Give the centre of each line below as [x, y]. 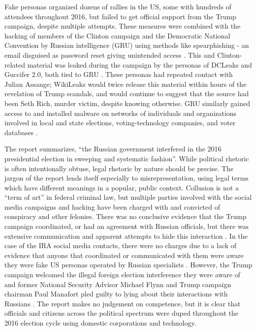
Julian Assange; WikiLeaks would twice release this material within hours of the [126, 84]
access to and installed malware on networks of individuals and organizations [121, 113]
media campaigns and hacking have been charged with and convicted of [112, 206]
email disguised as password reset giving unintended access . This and [110, 55]
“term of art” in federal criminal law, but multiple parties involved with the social [128, 197]
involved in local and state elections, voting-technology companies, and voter [120, 123]
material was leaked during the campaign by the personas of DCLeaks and [140, 64]
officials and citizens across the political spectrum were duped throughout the [121, 313]
